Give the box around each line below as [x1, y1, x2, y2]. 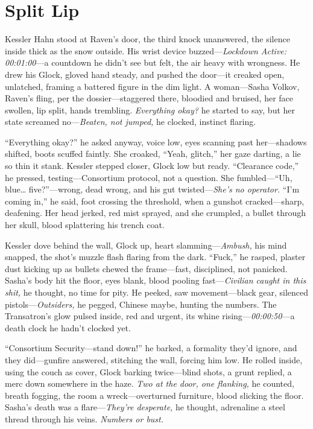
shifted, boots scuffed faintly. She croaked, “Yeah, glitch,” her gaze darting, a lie [5, 147, 301, 160]
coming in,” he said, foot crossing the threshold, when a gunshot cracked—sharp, [5, 194, 305, 207]
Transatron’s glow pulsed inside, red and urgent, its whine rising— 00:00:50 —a [5, 310, 295, 322]
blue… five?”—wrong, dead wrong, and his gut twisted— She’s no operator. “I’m [5, 183, 300, 195]
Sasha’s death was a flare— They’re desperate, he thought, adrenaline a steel [5, 401, 285, 413]
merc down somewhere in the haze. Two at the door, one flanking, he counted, [5, 377, 294, 390]
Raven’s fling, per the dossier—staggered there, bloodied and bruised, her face [5, 92, 293, 104]
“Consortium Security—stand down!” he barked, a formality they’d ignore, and [5, 342, 297, 354]
